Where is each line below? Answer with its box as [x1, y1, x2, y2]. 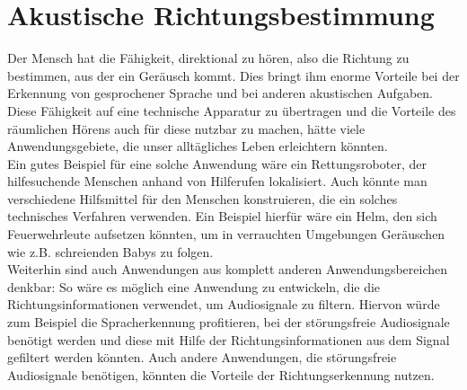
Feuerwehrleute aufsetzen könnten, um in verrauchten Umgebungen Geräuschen [7, 225, 445, 244]
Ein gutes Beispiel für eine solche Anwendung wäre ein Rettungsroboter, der [7, 154, 427, 173]
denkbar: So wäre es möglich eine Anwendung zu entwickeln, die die [7, 277, 381, 296]
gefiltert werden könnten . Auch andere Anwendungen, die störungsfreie [7, 348, 397, 367]
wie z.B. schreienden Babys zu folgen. [7, 242, 214, 261]
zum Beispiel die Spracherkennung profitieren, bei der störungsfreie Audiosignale [7, 313, 450, 332]
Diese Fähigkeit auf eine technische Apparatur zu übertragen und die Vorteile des [7, 101, 456, 120]
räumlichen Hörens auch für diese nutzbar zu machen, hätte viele [7, 119, 366, 137]
